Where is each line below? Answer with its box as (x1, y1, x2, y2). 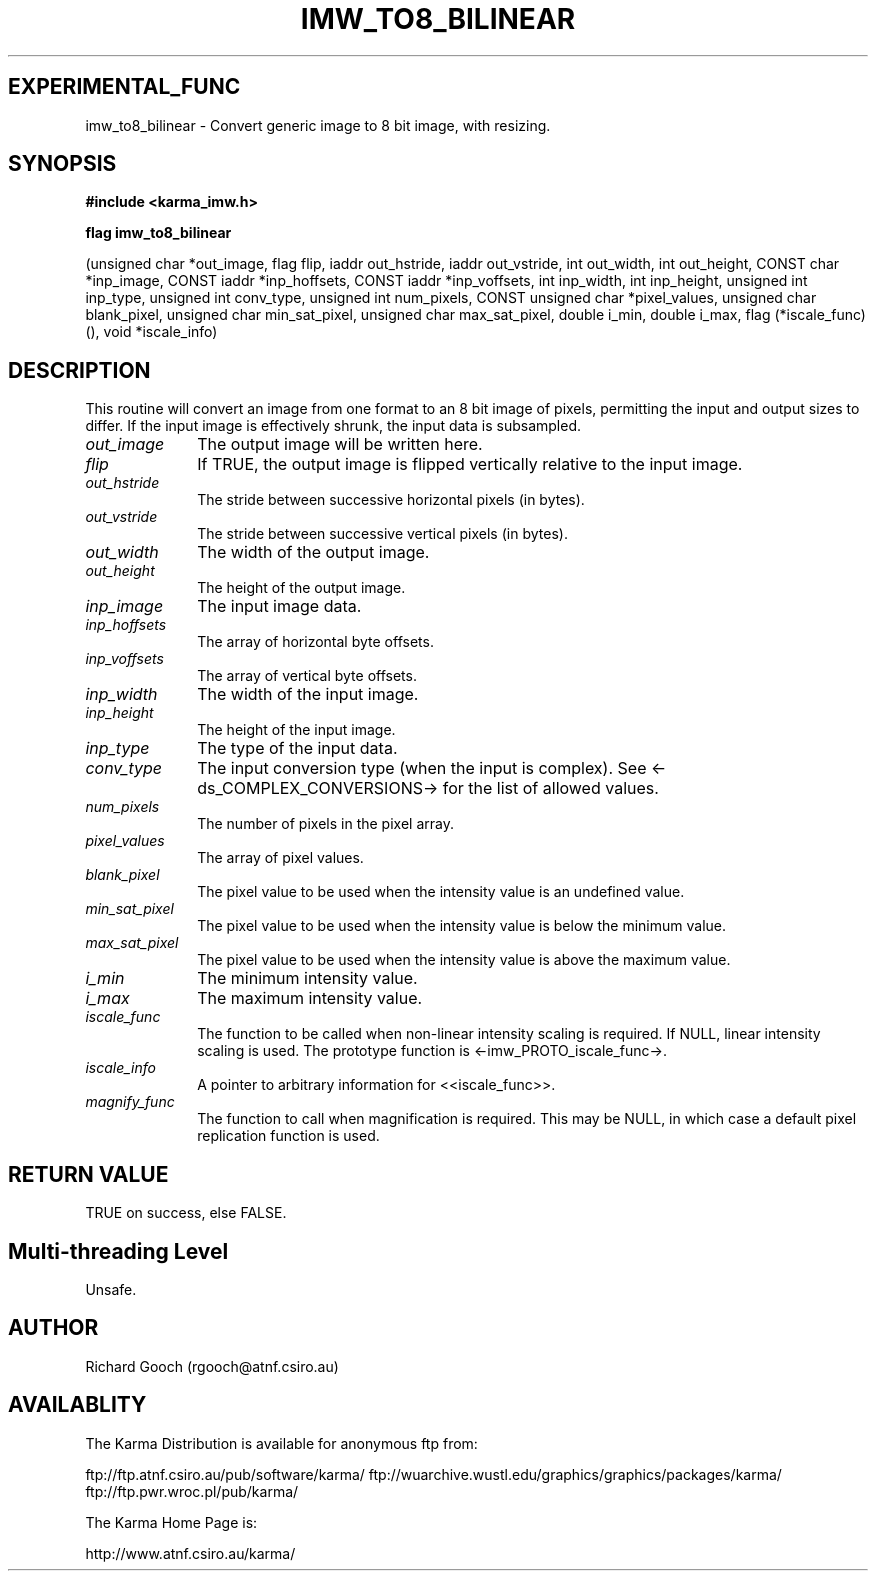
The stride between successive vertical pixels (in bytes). (197, 525, 568, 543)
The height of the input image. (197, 721, 396, 739)
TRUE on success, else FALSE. (85, 1204, 287, 1222)
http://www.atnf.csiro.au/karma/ (85, 1544, 296, 1562)
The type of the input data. (197, 738, 398, 759)
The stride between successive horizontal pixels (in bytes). (197, 491, 585, 509)
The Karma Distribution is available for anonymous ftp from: (85, 1434, 478, 1452)
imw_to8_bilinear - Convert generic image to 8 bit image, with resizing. (85, 116, 551, 134)
